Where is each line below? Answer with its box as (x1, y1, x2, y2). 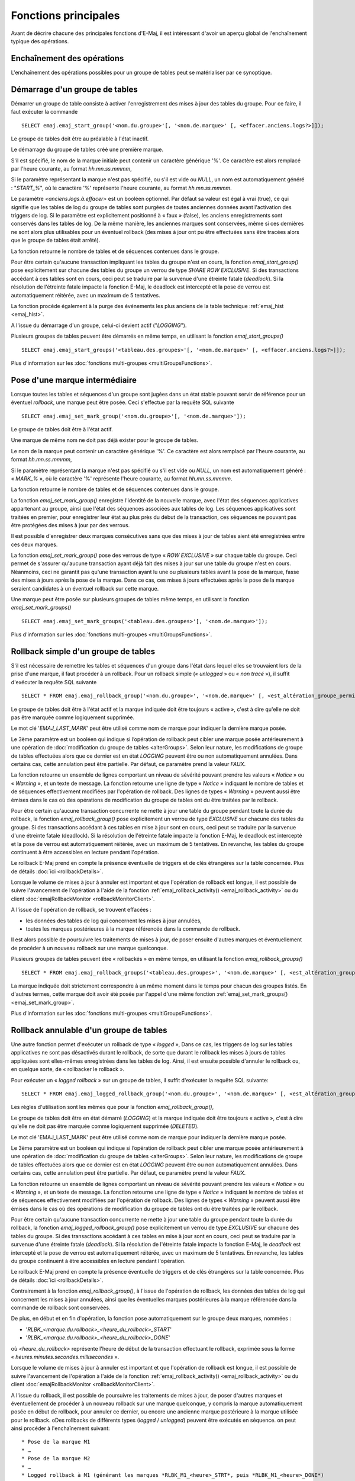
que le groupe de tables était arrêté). (11, 237, 101, 244)
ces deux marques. (11, 541, 58, 548)
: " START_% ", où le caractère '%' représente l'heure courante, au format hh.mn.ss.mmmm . (11, 184, 232, 191)
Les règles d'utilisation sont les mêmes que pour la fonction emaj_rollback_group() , (11, 1104, 214, 1111)
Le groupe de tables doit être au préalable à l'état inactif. (11, 135, 149, 142)
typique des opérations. (11, 37, 69, 44)
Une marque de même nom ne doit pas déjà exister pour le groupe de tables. (11, 437, 199, 444)
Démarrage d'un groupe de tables (11, 84, 138, 94)
